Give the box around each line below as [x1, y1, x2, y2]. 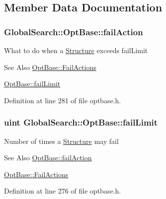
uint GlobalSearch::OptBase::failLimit [4, 116, 158, 129]
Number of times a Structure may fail [4, 135, 119, 146]
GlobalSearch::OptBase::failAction [4, 25, 143, 38]
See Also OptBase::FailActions [4, 62, 96, 72]
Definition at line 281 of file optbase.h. [4, 95, 121, 105]
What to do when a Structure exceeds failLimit [4, 45, 148, 55]
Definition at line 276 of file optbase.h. [4, 186, 121, 196]
